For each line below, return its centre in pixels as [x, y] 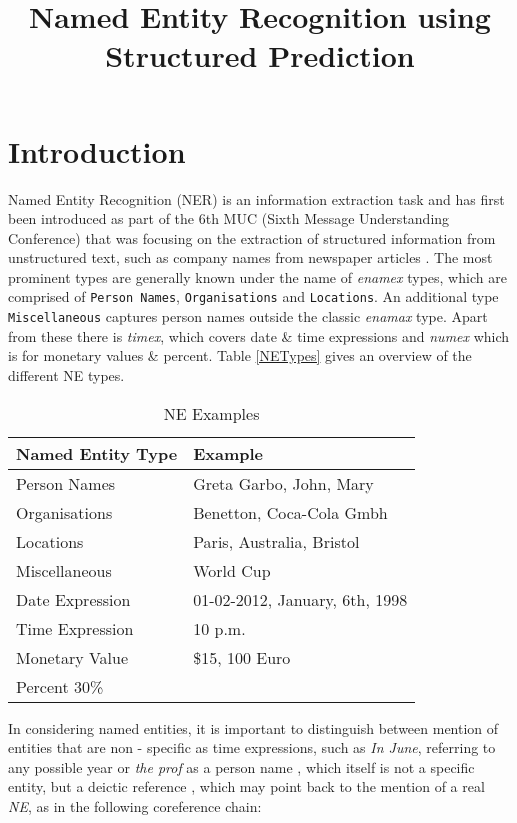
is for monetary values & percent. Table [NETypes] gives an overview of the [240, 355]
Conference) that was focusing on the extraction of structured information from [252, 237]
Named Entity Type [97, 453]
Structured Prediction [260, 55]
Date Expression [73, 599]
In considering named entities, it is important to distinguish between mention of [253, 727]
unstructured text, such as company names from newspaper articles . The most [250, 257]
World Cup [232, 570]
